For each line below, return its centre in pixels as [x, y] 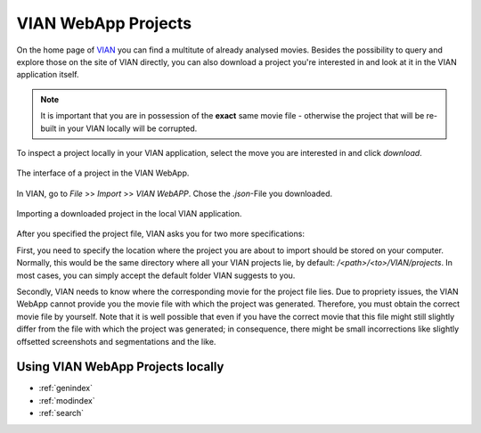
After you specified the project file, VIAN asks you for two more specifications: [160, 234]
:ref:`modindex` [67, 400]
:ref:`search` [61, 413]
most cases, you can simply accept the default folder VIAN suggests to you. [156, 275]
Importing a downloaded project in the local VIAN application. [129, 214]
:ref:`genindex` [66, 388]
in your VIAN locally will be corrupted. [128, 128]
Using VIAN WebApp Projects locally [120, 367]
